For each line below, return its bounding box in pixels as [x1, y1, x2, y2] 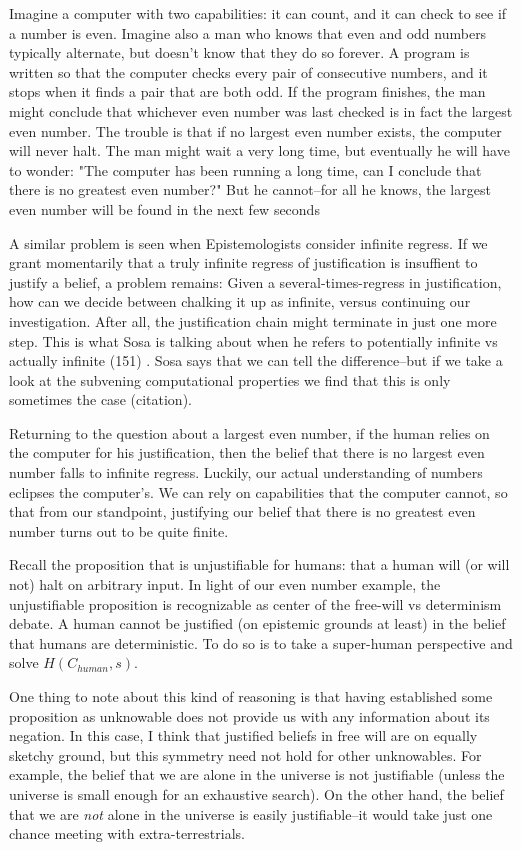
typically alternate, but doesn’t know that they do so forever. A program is [9, 42, 470, 63]
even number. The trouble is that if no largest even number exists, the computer [9, 120, 502, 141]
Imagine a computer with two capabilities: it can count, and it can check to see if [9, 3, 507, 23]
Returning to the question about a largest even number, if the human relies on [9, 422, 490, 443]
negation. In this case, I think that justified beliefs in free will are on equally [9, 725, 478, 746]
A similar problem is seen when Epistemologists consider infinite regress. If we [9, 232, 488, 253]
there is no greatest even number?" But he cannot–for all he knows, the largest [9, 179, 491, 200]
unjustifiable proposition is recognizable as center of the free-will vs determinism [9, 593, 502, 614]
